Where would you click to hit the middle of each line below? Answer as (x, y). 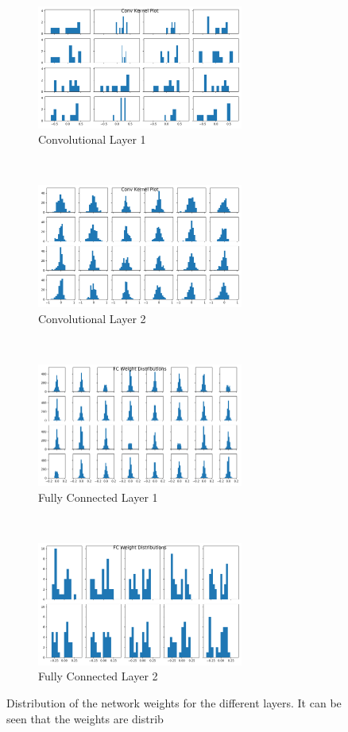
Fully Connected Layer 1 (98, 497)
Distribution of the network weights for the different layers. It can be (174, 702)
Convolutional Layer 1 (92, 139)
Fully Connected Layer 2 (98, 676)
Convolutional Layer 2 (92, 318)
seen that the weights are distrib (85, 718)
